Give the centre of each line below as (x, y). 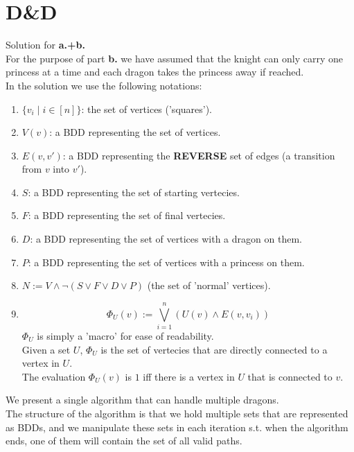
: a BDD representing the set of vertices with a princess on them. (166, 262)
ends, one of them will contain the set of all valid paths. (124, 441)
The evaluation (54, 376)
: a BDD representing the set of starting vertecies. (134, 192)
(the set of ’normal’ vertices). (209, 285)
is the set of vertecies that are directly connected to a (214, 349)
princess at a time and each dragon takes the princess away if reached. (155, 72)
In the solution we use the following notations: (104, 85)
